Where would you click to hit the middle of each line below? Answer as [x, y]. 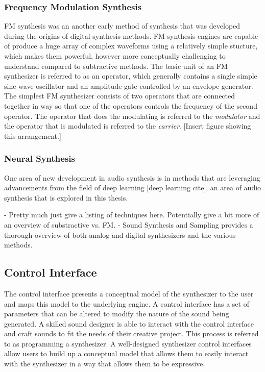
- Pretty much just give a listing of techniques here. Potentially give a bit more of [132, 215]
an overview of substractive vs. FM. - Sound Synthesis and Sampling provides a [129, 224]
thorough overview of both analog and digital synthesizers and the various [120, 234]
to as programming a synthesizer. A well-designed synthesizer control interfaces [128, 343]
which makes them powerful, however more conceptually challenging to [115, 56]
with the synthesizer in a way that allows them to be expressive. [105, 364]
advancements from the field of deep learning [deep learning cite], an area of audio [133, 188]
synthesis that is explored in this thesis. [66, 197]
